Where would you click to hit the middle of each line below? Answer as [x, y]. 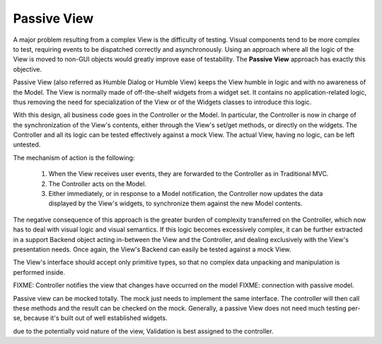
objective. [28, 69]
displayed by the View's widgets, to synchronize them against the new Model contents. [175, 203]
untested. [27, 144]
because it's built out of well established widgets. [95, 318]
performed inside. [39, 272]
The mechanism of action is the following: [74, 157]
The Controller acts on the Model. [97, 183]
